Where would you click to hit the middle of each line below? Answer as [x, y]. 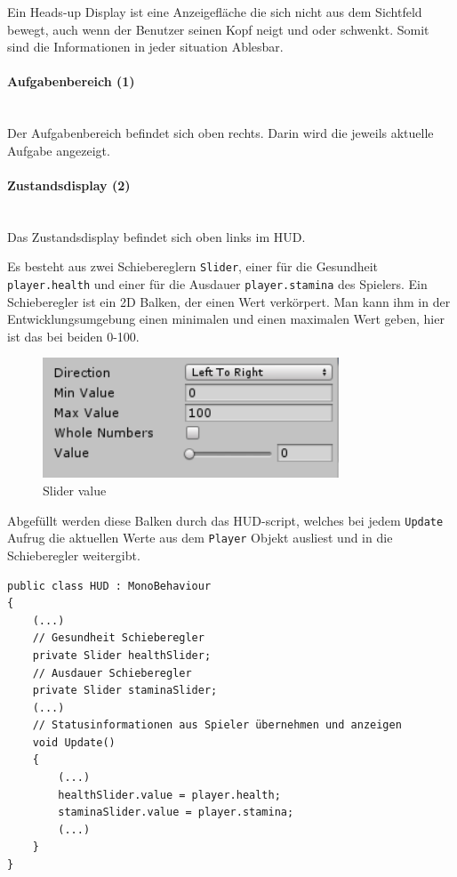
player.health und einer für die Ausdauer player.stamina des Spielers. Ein [217, 284]
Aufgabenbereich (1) [71, 81]
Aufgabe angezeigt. [59, 150]
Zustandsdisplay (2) [69, 185]
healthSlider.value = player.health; [169, 795]
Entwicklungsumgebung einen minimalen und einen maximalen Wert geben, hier [226, 319]
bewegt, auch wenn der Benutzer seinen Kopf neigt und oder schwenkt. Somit [218, 29]
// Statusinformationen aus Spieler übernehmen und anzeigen [217, 725]
